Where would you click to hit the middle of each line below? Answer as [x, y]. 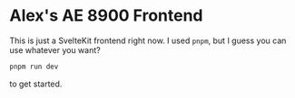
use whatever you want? [55, 49]
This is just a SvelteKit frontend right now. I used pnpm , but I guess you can [148, 40]
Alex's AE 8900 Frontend [106, 16]
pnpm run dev [34, 67]
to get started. [36, 84]
